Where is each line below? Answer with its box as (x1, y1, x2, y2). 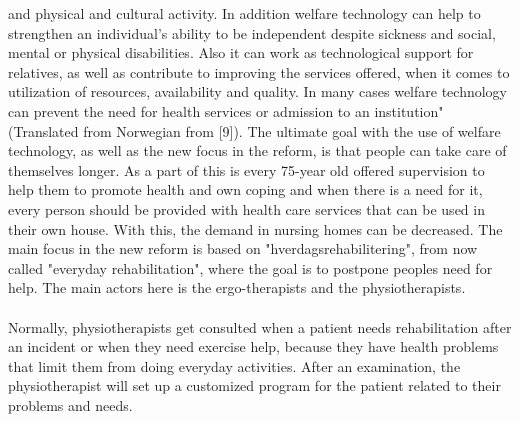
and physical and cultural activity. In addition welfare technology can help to (8, 3, 481, 23)
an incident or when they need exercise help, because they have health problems (8, 336, 499, 357)
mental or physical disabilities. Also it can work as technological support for (8, 42, 474, 63)
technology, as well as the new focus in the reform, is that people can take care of (8, 140, 507, 161)
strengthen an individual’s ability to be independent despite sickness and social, (8, 22, 496, 43)
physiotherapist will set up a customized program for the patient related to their (8, 375, 501, 396)
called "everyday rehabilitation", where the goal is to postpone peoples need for (8, 257, 493, 278)
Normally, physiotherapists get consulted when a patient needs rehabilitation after (8, 316, 512, 337)
